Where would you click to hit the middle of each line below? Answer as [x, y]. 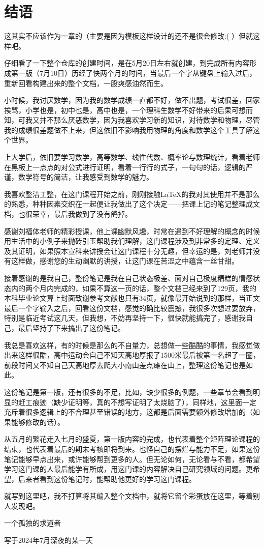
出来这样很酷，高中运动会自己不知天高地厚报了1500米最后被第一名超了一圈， [132, 355]
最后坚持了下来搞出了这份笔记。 [71, 327]
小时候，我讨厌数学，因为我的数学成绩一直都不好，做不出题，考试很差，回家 [132, 100]
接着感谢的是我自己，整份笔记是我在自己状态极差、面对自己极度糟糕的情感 [128, 278]
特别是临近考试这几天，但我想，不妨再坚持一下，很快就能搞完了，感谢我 [125, 318]
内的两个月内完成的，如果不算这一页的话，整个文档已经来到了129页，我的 [134, 288]
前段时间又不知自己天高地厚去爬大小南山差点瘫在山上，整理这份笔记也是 [125, 365]
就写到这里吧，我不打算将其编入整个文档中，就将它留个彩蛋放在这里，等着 [128, 496]
